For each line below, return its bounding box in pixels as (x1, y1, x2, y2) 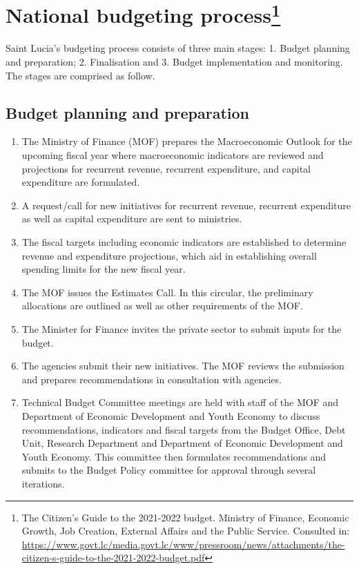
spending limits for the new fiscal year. (21, 262, 186, 276)
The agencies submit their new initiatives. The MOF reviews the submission (21, 358, 345, 373)
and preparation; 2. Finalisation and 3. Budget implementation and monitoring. (6, 55, 343, 69)
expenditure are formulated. (21, 175, 140, 189)
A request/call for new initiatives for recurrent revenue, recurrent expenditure (21, 197, 351, 212)
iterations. (21, 476, 65, 490)
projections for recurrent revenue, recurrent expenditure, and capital (21, 161, 311, 175)
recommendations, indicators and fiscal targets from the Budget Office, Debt (21, 422, 346, 436)
